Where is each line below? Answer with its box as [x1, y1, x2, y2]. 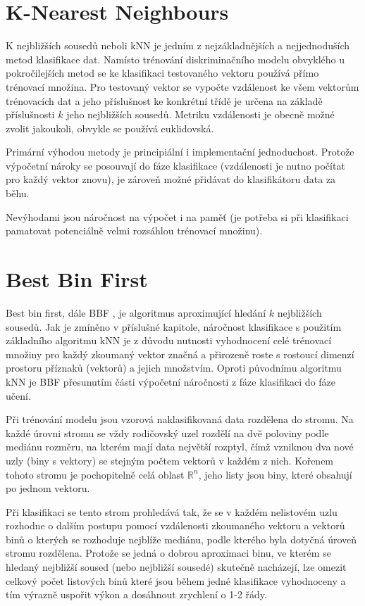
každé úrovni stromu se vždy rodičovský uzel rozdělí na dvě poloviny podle [6, 425, 329, 440]
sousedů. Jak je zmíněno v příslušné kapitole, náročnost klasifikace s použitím [6, 319, 342, 334]
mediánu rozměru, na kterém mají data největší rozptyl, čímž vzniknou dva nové [6, 439, 354, 454]
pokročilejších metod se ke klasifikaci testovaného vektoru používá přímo [6, 65, 319, 80]
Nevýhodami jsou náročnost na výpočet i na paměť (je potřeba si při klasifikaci [6, 209, 349, 224]
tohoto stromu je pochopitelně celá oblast [6, 467, 185, 481]
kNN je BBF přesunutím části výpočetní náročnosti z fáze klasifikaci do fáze [6, 374, 336, 389]
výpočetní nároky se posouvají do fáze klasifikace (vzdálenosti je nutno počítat [6, 158, 345, 172]
